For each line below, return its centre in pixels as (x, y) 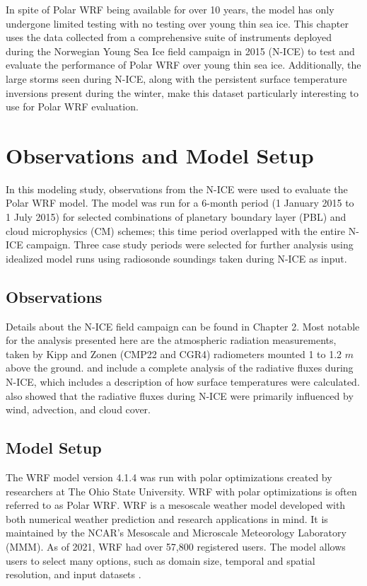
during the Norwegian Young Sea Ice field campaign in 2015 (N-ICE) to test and (180, 51)
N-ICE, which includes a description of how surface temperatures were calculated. (183, 382)
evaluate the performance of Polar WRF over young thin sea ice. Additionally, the (183, 65)
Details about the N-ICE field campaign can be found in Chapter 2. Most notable (183, 326)
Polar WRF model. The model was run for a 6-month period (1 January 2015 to (180, 203)
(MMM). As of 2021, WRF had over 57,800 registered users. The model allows (176, 546)
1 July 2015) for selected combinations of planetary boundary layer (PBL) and (176, 217)
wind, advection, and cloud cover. (78, 409)
